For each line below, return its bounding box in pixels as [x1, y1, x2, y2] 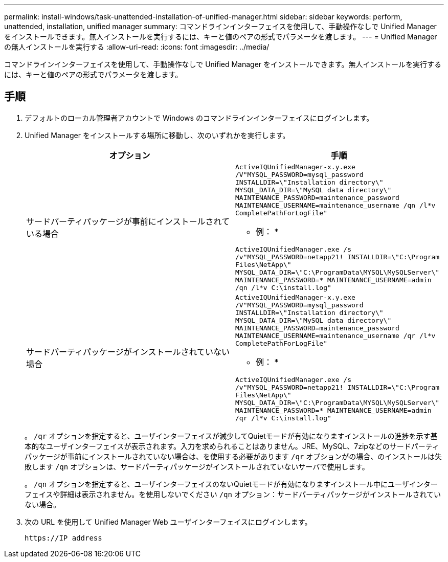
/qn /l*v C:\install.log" [235, 283, 331, 291]
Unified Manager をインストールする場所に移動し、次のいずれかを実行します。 [25, 130, 290, 140]
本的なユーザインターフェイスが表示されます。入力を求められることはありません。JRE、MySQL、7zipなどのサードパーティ [25, 441, 440, 451]
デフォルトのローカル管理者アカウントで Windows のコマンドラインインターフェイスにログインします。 [25, 113, 374, 122]
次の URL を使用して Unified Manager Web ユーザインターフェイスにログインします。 [25, 517, 312, 526]
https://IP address [25, 533, 102, 542]
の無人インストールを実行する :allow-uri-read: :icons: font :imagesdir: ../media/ [4, 42, 270, 51]
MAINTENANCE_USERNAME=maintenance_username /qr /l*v [235, 331, 436, 340]
